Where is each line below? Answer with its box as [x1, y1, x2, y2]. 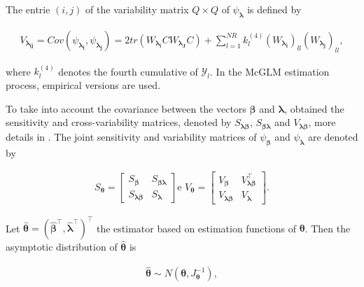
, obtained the [284, 101, 344, 115]
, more [308, 115, 336, 129]
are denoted [308, 129, 358, 143]
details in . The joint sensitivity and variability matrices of [6, 129, 257, 143]
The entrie [6, 2, 50, 16]
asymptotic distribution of [6, 239, 118, 254]
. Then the [304, 220, 351, 235]
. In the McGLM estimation [210, 64, 330, 78]
